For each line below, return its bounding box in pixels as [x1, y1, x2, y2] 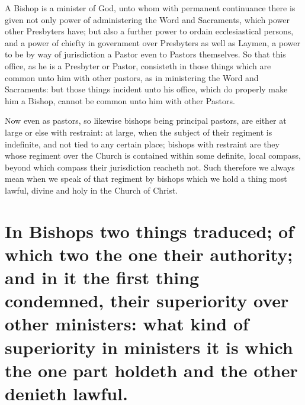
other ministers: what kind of [5, 311, 249, 336]
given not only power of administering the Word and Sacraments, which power [5, 13, 290, 25]
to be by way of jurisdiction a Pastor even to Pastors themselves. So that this [5, 48, 286, 60]
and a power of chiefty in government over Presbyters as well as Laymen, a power [5, 36, 301, 49]
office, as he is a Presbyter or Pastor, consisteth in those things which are [5, 59, 271, 72]
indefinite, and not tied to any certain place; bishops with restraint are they [5, 137, 280, 150]
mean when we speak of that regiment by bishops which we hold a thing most [5, 172, 287, 185]
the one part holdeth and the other [5, 358, 298, 382]
